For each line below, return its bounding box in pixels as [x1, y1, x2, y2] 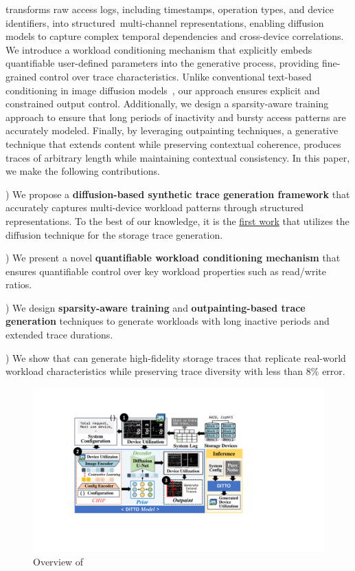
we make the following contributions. [5, 164, 160, 178]
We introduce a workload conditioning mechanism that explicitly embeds [5, 42, 312, 56]
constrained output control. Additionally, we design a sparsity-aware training [5, 96, 329, 111]
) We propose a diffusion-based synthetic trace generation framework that [5, 186, 350, 201]
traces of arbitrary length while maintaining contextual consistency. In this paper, [5, 150, 350, 164]
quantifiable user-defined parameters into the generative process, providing [5, 56, 319, 70]
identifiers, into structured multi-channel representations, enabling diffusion [5, 15, 324, 30]
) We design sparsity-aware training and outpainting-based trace [5, 300, 306, 314]
